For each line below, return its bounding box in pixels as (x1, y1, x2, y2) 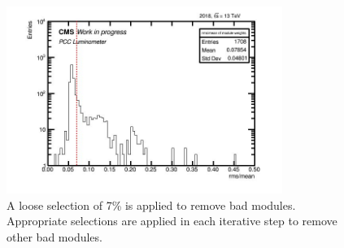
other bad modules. (7, 228, 102, 245)
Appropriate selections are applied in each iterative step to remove (7, 212, 337, 229)
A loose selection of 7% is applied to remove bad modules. (7, 196, 296, 213)
